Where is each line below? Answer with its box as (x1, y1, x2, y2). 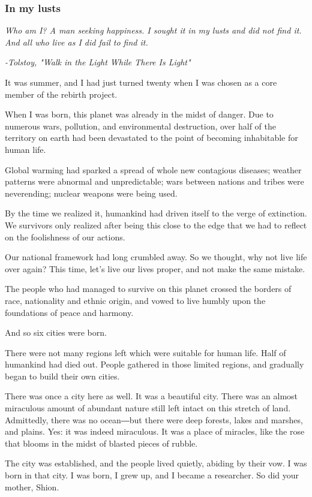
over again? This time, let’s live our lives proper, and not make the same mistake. (5, 262, 305, 275)
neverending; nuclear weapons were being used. (5, 186, 178, 199)
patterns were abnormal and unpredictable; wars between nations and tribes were (5, 175, 304, 188)
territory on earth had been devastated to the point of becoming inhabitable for (5, 131, 298, 144)
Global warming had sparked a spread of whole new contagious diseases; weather (5, 163, 302, 176)
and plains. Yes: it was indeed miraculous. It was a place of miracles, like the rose (5, 425, 305, 438)
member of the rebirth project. (5, 88, 118, 100)
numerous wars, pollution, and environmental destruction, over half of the (5, 119, 276, 132)
